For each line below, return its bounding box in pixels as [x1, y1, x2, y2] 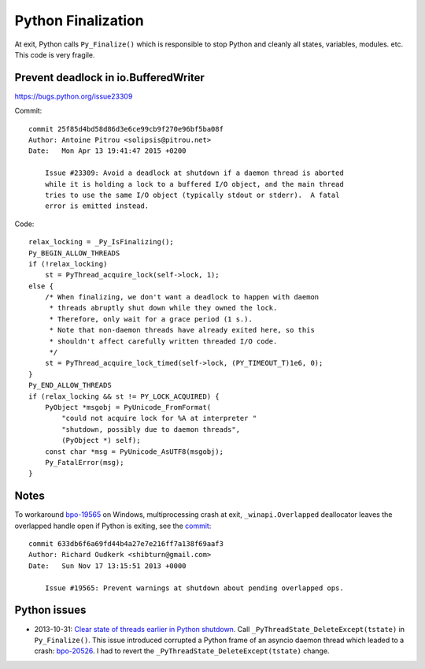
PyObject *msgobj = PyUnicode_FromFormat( [44, 403, 212, 411]
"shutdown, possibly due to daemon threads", [61, 425, 240, 433]
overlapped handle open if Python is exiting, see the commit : [14, 521, 212, 530]
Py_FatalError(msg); [44, 458, 124, 466]
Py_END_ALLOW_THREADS [28, 381, 112, 390]
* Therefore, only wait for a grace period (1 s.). [49, 314, 253, 323]
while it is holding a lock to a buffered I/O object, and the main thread [44, 180, 344, 188]
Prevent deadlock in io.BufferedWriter [14, 71, 205, 84]
